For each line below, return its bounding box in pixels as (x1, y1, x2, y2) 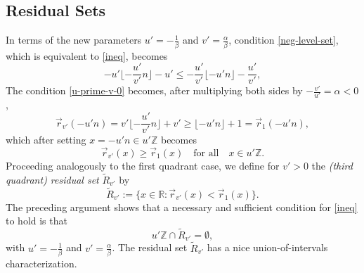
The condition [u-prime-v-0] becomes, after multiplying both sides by (6, 83, 303, 98)
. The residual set (112, 240, 188, 255)
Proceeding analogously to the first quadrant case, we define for (6, 158, 280, 172)
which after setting (6, 132, 86, 147)
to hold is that (6, 213, 67, 228)
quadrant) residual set (6, 172, 99, 186)
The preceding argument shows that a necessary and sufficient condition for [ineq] (6, 199, 358, 214)
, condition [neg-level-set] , (228, 32, 339, 47)
